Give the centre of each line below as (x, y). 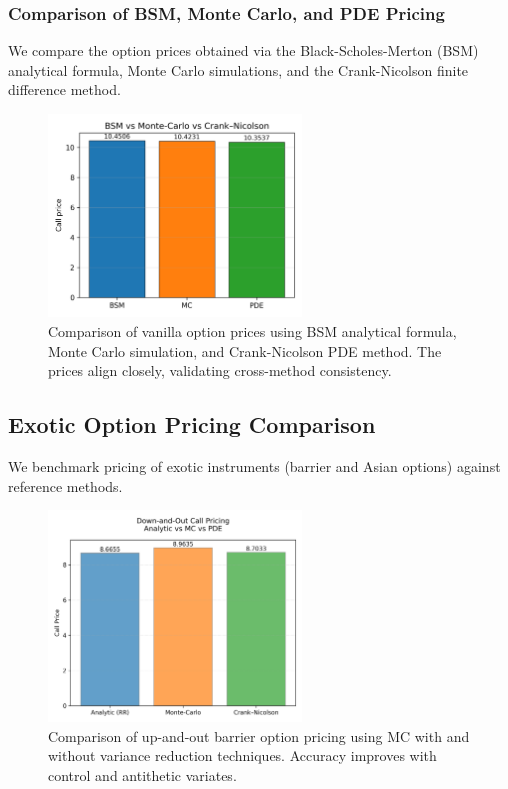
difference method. (64, 89)
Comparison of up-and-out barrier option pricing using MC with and (259, 735)
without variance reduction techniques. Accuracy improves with (242, 755)
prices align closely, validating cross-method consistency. (220, 370)
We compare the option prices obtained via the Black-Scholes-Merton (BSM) (243, 50)
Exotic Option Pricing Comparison (192, 424)
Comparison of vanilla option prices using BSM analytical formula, (252, 331)
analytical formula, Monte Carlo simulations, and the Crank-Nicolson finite (238, 69)
